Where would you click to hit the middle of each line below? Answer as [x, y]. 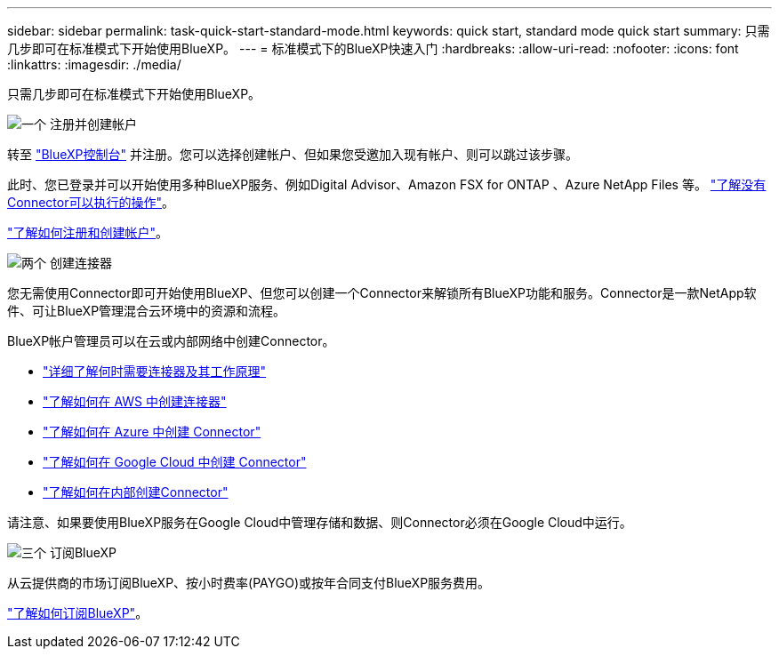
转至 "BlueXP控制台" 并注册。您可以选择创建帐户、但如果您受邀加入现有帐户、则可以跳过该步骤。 [293, 154]
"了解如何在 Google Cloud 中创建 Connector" [175, 462]
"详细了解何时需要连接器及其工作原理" [155, 371]
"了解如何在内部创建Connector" [136, 492]
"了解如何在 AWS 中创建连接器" [135, 401]
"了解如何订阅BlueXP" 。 [78, 613]
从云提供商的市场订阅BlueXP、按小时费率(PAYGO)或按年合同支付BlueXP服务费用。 [249, 583]
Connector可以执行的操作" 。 [91, 202]
